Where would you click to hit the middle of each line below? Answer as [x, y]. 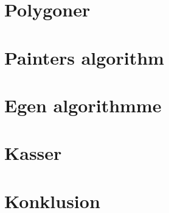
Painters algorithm [84, 57]
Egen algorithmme [83, 105]
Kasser [33, 153]
